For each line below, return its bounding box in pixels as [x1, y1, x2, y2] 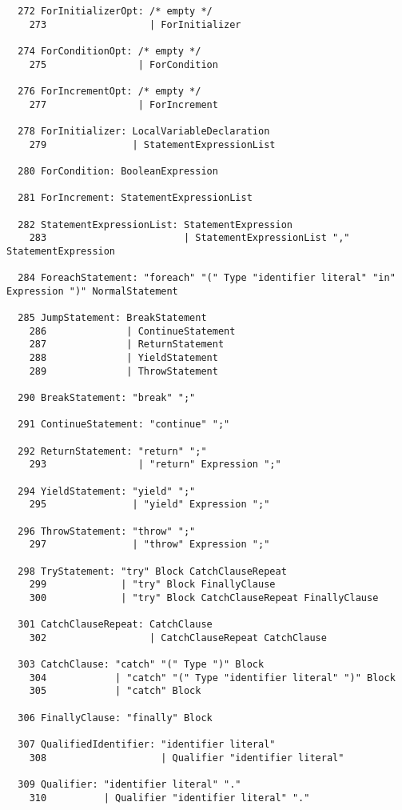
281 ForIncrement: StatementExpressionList [18, 192, 253, 204]
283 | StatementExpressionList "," [29, 232, 350, 244]
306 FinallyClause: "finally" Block [18, 712, 213, 724]
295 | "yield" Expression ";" [29, 499, 270, 511]
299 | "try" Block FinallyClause [29, 579, 276, 591]
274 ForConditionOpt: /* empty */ [18, 45, 201, 57]
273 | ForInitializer [29, 18, 241, 30]
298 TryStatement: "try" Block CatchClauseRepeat [18, 565, 287, 577]
